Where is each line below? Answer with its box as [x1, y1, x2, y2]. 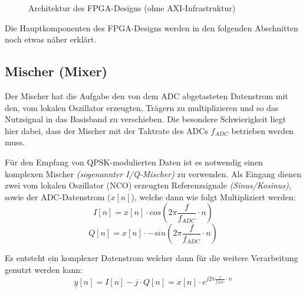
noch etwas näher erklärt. [5, 33, 97, 45]
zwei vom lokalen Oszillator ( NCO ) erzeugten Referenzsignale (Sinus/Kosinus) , [5, 179, 291, 191]
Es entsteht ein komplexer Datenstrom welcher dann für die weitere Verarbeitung [5, 252, 298, 264]
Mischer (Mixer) [5, 62, 107, 80]
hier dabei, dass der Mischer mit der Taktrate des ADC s [5, 124, 208, 136]
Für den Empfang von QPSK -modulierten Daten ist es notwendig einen [5, 155, 263, 168]
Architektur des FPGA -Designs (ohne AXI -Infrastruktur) [28, 2, 236, 14]
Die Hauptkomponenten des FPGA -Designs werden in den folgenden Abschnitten [5, 21, 298, 34]
